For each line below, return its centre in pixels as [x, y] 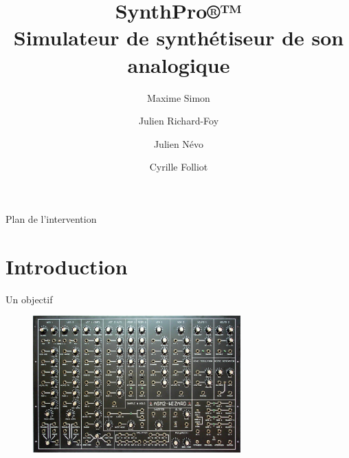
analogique [179, 64]
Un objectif [29, 299]
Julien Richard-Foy [179, 121]
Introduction [67, 266]
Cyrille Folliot [179, 167]
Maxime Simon [179, 97]
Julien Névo [179, 143]
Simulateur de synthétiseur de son [179, 37]
